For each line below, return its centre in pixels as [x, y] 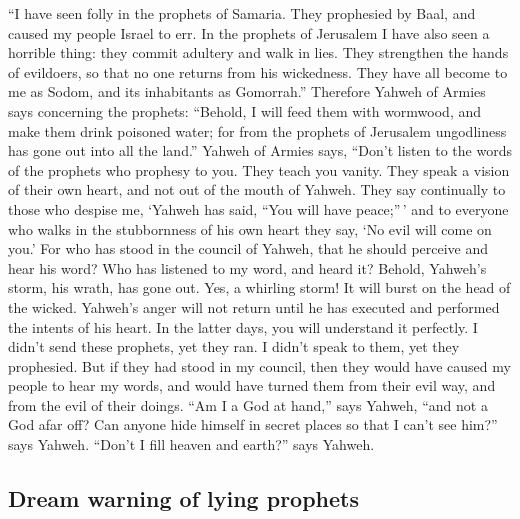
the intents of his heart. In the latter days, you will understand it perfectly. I [243, 326]
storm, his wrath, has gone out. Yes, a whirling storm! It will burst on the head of [259, 287]
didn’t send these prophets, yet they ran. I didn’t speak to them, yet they [234, 346]
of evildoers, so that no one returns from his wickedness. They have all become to [258, 71]
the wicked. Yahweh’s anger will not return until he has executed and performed [254, 306]
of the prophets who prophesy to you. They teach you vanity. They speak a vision [259, 169]
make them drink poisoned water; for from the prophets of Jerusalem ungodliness [257, 130]
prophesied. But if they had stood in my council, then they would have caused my [259, 365]
